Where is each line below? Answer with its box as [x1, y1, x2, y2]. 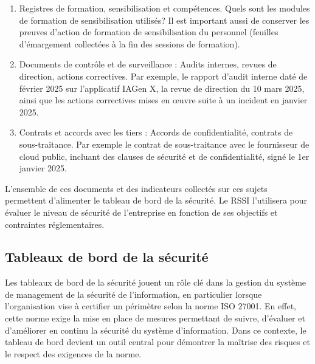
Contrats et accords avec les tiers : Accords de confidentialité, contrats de [19, 126, 293, 139]
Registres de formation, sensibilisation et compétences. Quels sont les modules [19, 2, 310, 14]
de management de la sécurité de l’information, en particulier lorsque [5, 287, 262, 300]
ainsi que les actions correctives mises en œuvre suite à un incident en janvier [19, 94, 308, 106]
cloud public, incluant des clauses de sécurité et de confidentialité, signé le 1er [19, 149, 310, 162]
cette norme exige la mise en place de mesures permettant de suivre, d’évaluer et [5, 312, 305, 325]
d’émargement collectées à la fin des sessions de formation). [19, 37, 240, 50]
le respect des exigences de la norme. [5, 347, 142, 360]
